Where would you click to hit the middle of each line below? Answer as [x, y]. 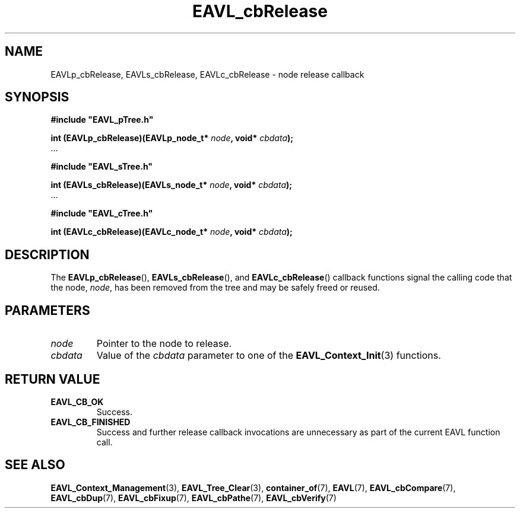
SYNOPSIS [37, 97]
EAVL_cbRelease [260, 11]
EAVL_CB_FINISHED [91, 422]
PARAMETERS [47, 310]
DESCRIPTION [47, 254]
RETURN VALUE [53, 379]
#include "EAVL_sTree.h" [102, 167]
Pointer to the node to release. [164, 344]
